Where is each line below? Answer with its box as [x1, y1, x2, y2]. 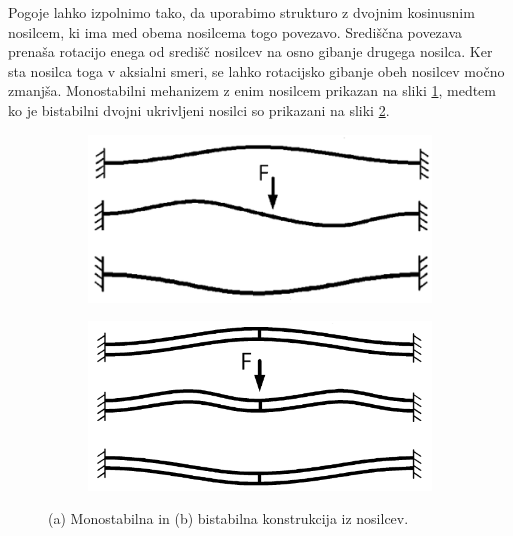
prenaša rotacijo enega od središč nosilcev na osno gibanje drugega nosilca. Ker [8, 41, 493, 62]
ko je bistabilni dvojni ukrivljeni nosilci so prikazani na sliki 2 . [8, 99, 390, 120]
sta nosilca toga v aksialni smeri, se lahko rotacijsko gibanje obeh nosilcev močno [8, 60, 505, 81]
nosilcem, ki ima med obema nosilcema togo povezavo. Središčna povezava [8, 21, 463, 42]
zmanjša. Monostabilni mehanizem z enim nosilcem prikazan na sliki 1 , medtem [8, 80, 496, 101]
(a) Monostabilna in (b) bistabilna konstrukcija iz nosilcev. [48, 508, 409, 529]
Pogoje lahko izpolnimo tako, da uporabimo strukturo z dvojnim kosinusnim [8, 2, 475, 22]
